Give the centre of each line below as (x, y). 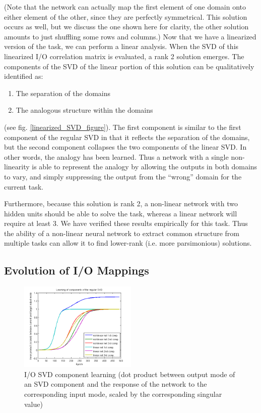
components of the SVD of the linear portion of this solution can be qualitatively (129, 66)
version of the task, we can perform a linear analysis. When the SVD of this (121, 46)
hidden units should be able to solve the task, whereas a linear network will (121, 213)
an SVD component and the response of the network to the (116, 384)
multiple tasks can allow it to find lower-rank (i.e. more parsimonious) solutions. (128, 243)
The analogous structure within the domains (84, 110)
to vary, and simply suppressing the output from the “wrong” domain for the (123, 176)
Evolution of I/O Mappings (77, 270)
